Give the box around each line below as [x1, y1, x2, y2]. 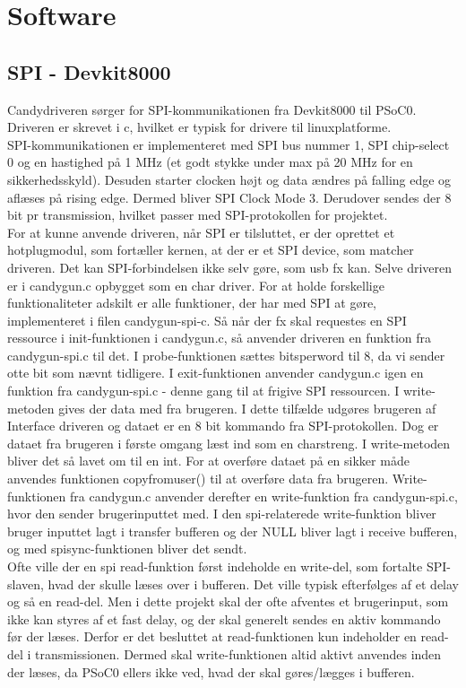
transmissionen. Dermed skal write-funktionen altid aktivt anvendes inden [35, 644, 442, 663]
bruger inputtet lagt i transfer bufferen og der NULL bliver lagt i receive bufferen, [7, 521, 458, 540]
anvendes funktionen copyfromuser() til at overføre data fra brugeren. [7, 469, 389, 488]
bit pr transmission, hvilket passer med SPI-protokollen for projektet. [7, 205, 388, 224]
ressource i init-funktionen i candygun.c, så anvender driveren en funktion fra [7, 328, 432, 347]
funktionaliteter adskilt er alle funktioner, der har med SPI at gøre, [7, 293, 377, 312]
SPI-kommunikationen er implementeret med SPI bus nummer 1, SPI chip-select [7, 135, 450, 153]
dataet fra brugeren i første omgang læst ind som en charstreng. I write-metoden [7, 433, 451, 452]
